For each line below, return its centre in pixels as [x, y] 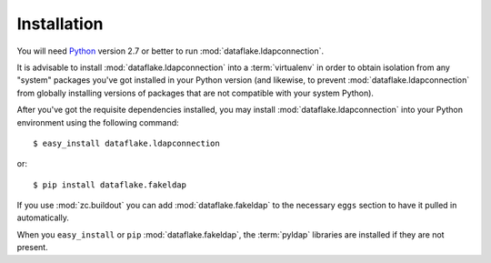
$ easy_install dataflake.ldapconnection [126, 143]
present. [33, 248]
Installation [60, 24]
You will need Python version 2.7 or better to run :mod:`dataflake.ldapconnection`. [170, 51]
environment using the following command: [98, 122]
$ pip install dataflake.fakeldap [110, 185]
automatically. [43, 217]
